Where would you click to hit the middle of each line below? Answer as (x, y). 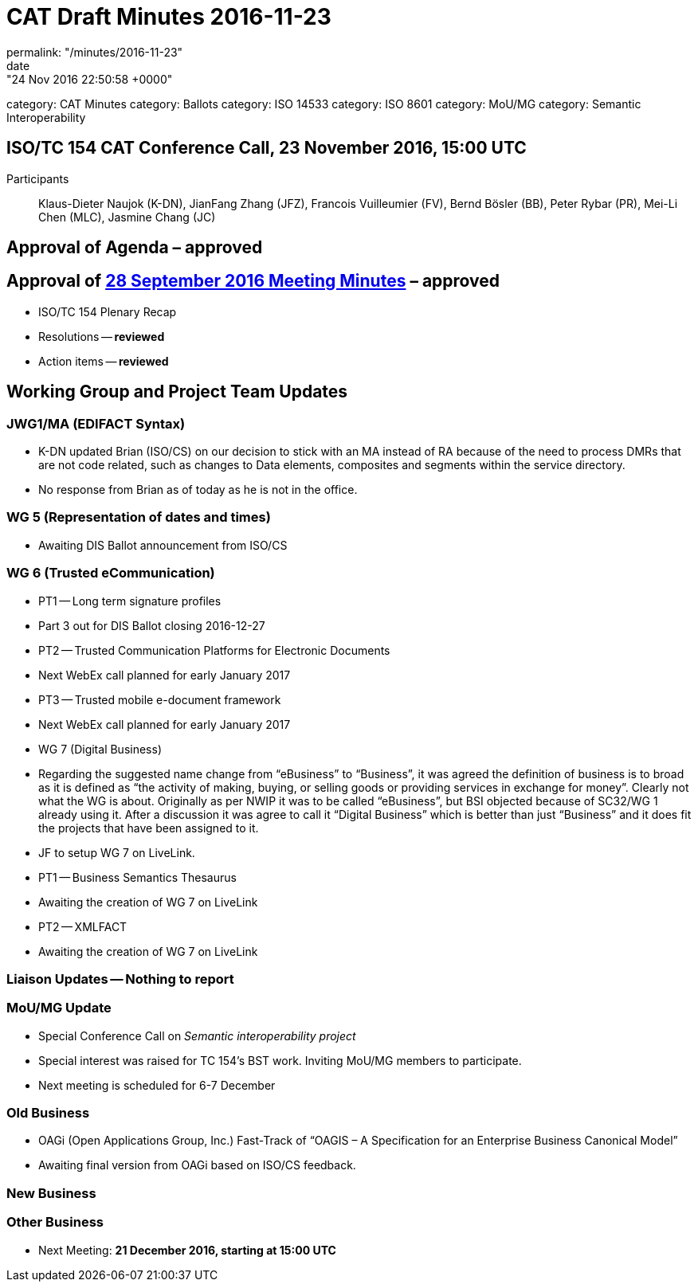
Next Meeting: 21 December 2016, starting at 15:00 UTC (187, 1250)
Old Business (48, 1113)
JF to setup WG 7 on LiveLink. (117, 852)
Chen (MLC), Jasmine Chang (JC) (127, 217)
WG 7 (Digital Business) (100, 749)
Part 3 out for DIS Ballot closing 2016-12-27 (152, 625)
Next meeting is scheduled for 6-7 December (157, 1085)
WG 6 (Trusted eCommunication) (111, 573)
